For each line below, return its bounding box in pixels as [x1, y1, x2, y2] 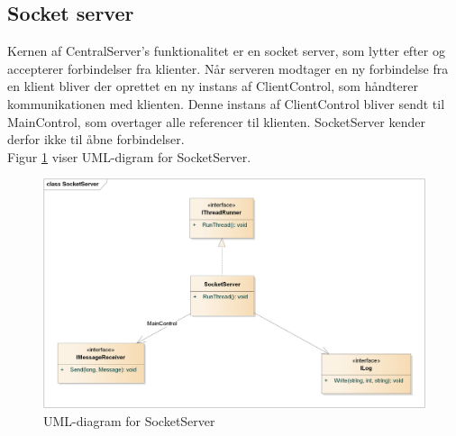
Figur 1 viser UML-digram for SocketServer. [7, 147, 251, 166]
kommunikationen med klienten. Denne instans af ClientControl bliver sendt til [7, 94, 445, 113]
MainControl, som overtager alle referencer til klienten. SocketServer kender [7, 112, 425, 131]
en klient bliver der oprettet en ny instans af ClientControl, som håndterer [7, 77, 418, 95]
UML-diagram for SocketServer [43, 411, 215, 430]
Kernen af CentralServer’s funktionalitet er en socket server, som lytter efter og [7, 41, 445, 60]
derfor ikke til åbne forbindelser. [7, 130, 185, 149]
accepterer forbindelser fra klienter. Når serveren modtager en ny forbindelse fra [7, 59, 449, 77]
